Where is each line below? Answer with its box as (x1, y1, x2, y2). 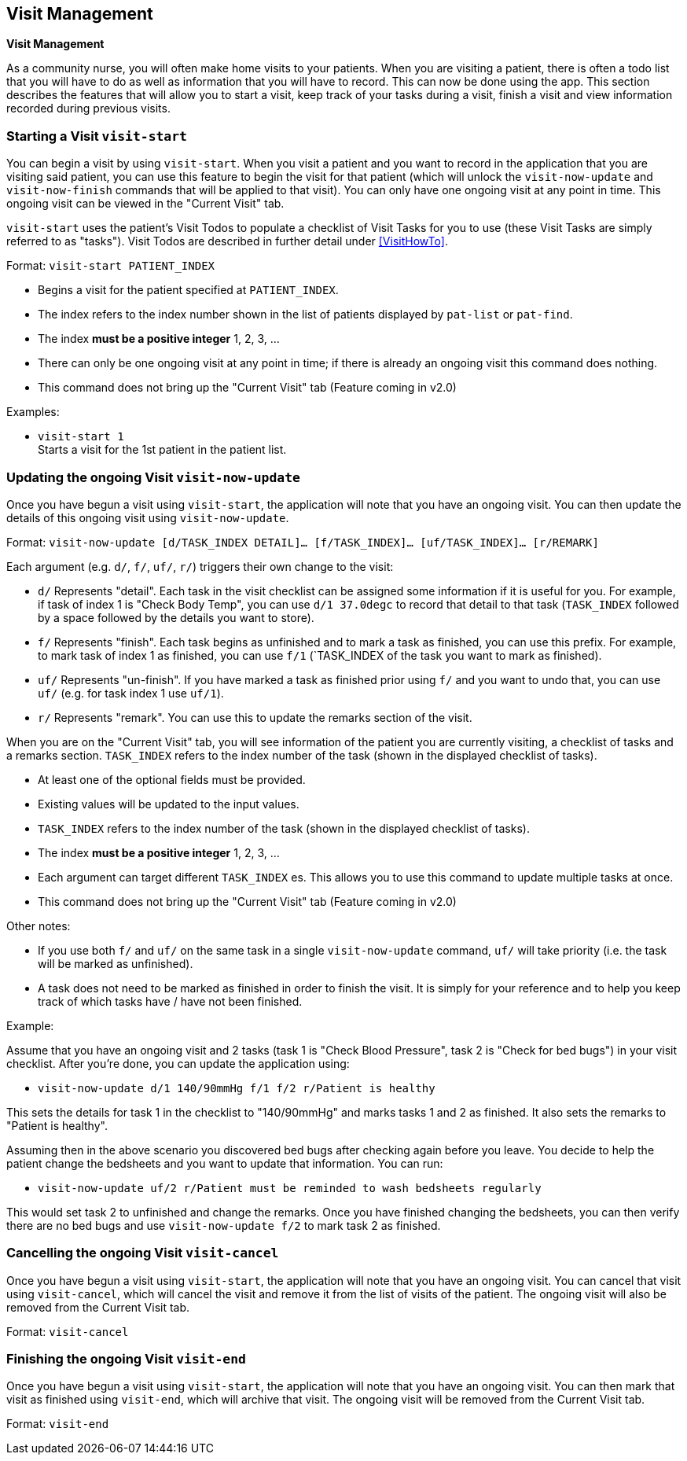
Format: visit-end (6, 1417, 109, 1431)
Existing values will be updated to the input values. (38, 797, 299, 811)
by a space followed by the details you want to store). (38, 610, 314, 624)
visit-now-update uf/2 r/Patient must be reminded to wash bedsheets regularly (38, 1181, 542, 1194)
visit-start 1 (38, 430, 124, 443)
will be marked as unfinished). (38, 956, 193, 970)
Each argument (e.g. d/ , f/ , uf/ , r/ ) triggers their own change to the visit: (6, 559, 394, 573)
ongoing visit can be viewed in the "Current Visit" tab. (6, 197, 285, 211)
